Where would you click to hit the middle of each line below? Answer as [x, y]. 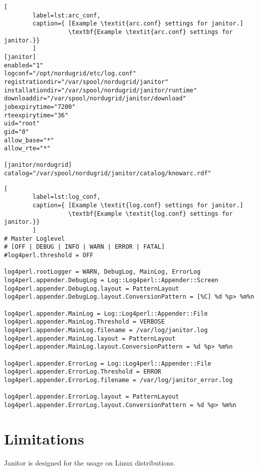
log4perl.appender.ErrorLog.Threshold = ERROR [83, 372]
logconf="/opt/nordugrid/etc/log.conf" [70, 74]
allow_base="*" [29, 140]
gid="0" [17, 132]
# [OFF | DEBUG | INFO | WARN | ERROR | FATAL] [85, 247]
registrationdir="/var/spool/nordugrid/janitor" [86, 82]
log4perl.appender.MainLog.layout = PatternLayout [90, 338]
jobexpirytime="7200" [40, 107]
